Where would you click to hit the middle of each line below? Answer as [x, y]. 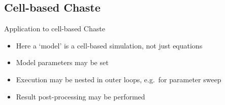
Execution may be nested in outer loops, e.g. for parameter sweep [119, 79]
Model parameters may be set [62, 62]
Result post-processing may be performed [81, 96]
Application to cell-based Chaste [55, 29]
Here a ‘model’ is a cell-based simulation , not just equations [109, 45]
